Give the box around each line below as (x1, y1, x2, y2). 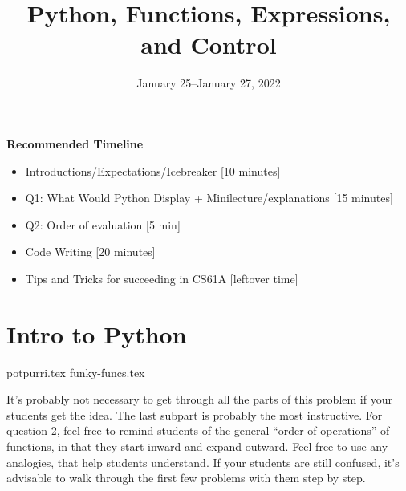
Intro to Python (6, 317, 187, 350)
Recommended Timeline (6, 135, 144, 152)
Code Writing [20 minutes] (25, 243, 156, 260)
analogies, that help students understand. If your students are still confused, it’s (6, 453, 400, 470)
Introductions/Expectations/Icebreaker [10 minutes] (25, 162, 281, 179)
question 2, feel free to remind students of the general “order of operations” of (6, 422, 390, 439)
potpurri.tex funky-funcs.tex (6, 363, 145, 380)
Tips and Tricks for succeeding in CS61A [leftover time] (25, 270, 298, 286)
